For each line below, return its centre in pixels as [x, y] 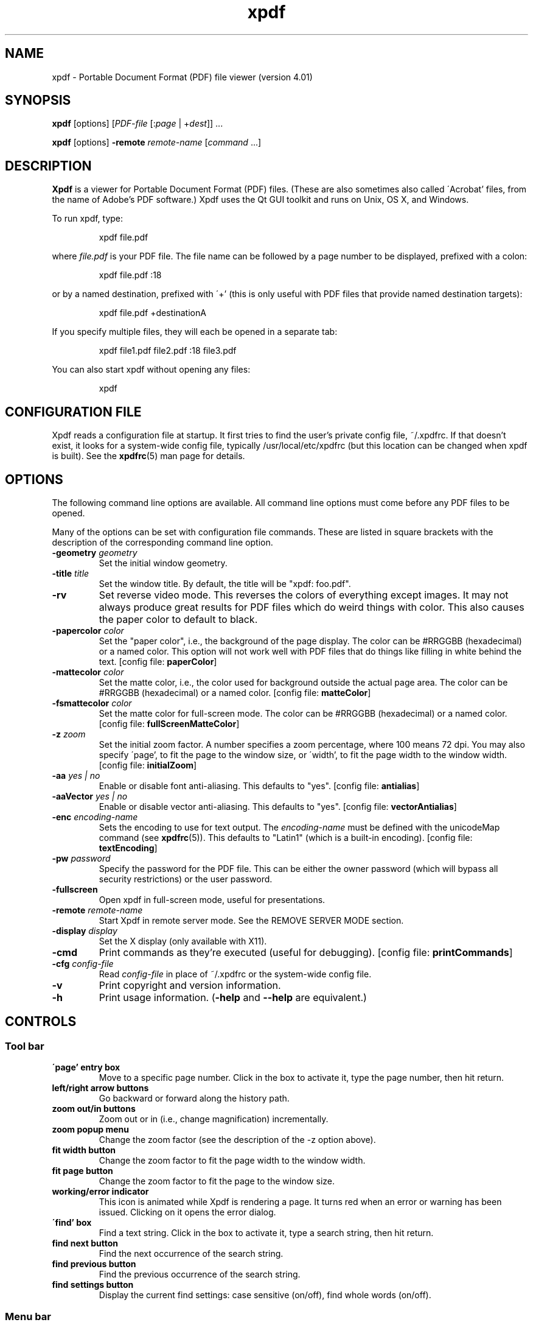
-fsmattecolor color [92, 703]
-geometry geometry [95, 552]
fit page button [82, 1171]
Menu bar [28, 1316]
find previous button [94, 1264]
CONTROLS [41, 1022]
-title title [71, 573]
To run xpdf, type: [88, 219]
